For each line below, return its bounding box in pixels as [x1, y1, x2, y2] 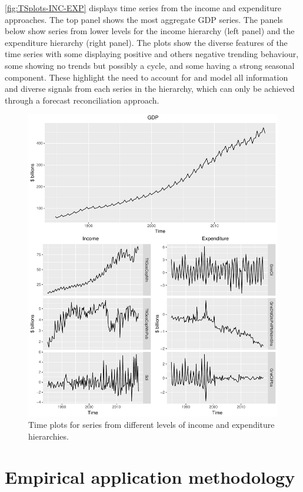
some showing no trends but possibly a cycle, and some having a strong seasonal [5, 59, 295, 71]
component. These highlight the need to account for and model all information [5, 71, 288, 83]
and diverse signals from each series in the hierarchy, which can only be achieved [5, 82, 295, 95]
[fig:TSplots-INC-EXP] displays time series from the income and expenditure [5, 2, 281, 14]
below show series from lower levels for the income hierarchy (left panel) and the [5, 25, 295, 37]
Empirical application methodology [5, 464, 295, 488]
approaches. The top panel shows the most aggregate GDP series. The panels [5, 13, 283, 25]
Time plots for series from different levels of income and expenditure [28, 418, 275, 431]
